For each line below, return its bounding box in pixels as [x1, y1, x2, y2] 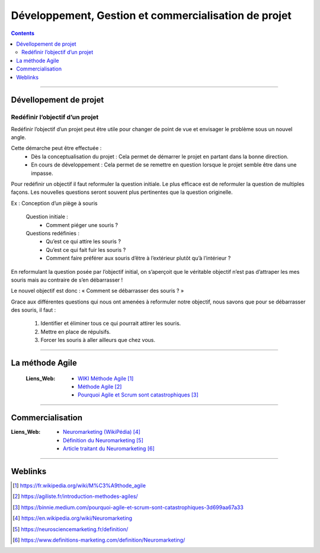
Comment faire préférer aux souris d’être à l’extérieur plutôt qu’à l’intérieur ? [46, 255, 231, 262]
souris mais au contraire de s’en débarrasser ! [11, 276, 123, 283]
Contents [11, 30, 35, 37]
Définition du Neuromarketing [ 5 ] [63, 436, 143, 444]
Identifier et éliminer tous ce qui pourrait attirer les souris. [40, 320, 181, 327]
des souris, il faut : [11, 306, 56, 314]
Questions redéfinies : [25, 229, 80, 236]
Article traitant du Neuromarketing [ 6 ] [63, 445, 155, 452]
